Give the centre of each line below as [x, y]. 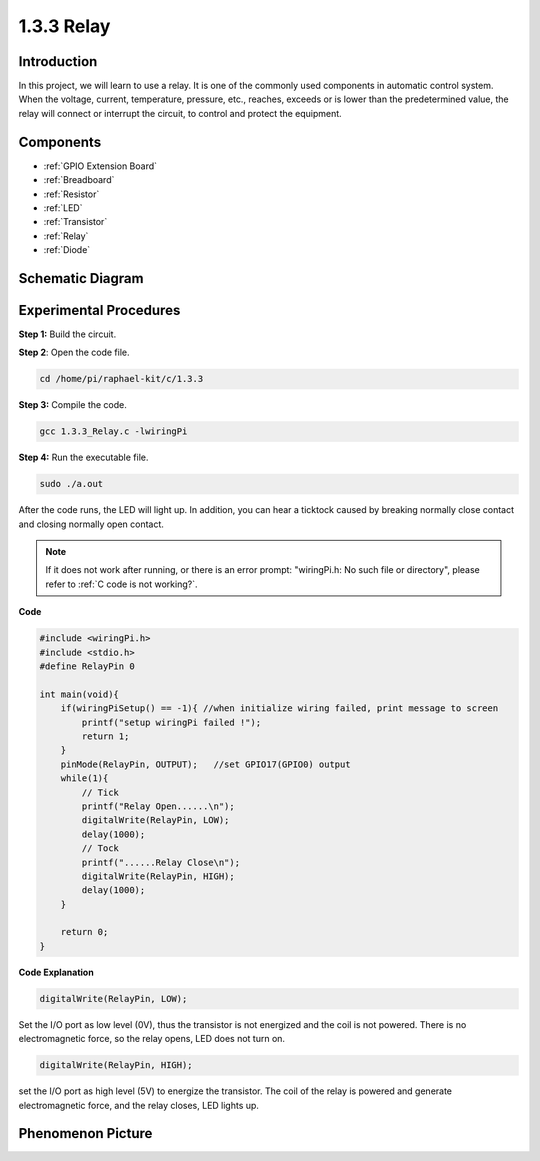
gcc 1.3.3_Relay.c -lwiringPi [113, 431]
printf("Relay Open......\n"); [158, 806]
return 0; [84, 932]
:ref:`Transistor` [75, 222]
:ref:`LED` [63, 207]
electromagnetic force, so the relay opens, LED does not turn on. [151, 1039]
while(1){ [84, 778]
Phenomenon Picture [85, 1133]
